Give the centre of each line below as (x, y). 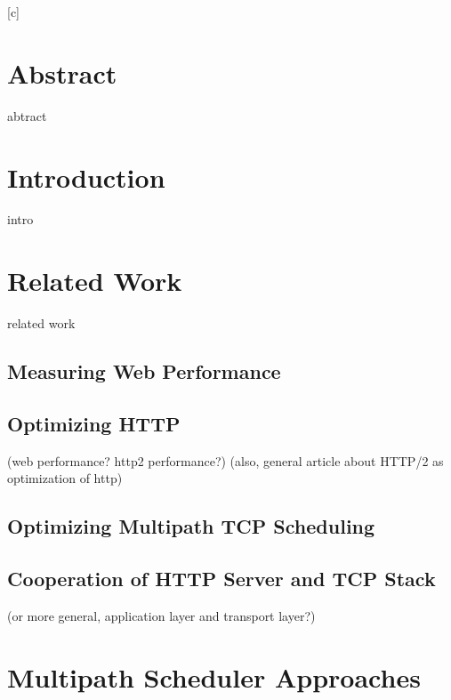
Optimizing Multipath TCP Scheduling (191, 526)
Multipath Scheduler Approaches (214, 676)
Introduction (86, 177)
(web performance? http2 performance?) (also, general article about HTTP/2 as (225, 460)
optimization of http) (65, 478)
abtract (27, 115)
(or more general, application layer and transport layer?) (161, 615)
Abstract (62, 72)
